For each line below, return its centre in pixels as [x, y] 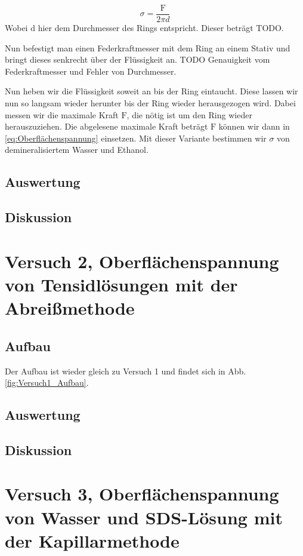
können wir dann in [254, 126]
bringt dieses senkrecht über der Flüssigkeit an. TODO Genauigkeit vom [137, 59]
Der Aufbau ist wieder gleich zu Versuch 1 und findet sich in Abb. [126, 371]
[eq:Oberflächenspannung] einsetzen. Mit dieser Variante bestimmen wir [136, 138]
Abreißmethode [70, 308]
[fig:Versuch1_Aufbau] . [47, 383]
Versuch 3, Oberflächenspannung [142, 494]
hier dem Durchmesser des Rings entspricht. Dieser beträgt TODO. [161, 28]
